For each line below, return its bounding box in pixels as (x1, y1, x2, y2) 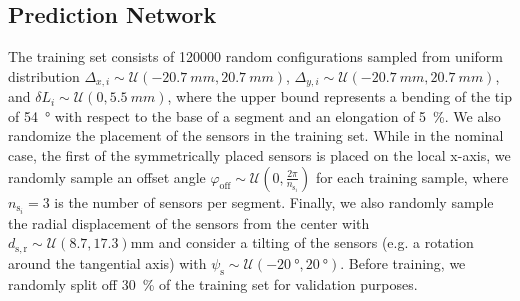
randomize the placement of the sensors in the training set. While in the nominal (8, 125, 504, 146)
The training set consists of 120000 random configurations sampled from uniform (8, 46, 503, 67)
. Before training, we (340, 252, 466, 273)
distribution (8, 65, 80, 86)
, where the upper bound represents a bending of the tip (167, 86, 512, 107)
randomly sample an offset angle (8, 166, 206, 187)
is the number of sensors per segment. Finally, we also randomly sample (54, 191, 494, 212)
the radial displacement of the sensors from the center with (8, 212, 370, 233)
